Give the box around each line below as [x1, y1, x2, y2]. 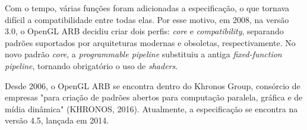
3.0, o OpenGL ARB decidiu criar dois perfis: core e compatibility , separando [5, 25, 284, 37]
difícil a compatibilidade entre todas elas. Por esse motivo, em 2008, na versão [5, 13, 289, 25]
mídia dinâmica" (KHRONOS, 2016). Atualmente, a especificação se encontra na [5, 102, 298, 115]
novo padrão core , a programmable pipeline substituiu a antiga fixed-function [5, 48, 282, 60]
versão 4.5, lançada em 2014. [5, 114, 109, 126]
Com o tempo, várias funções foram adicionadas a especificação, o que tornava [5, 2, 290, 14]
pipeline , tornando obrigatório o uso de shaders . [5, 59, 178, 71]
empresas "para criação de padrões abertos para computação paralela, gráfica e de [5, 91, 303, 103]
